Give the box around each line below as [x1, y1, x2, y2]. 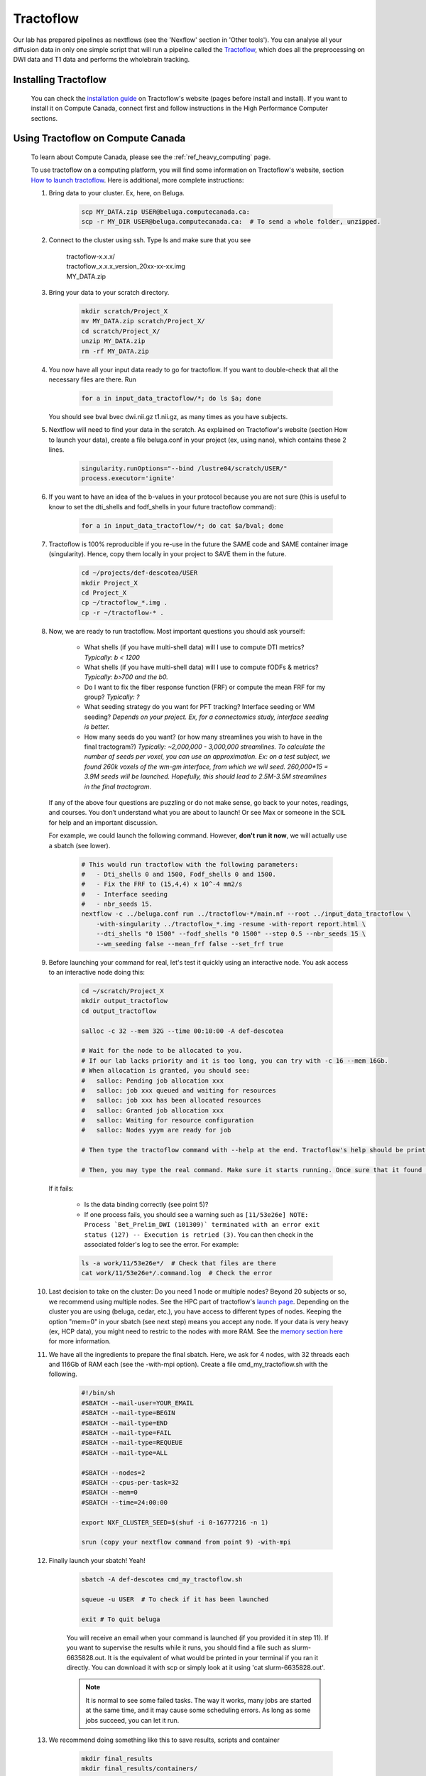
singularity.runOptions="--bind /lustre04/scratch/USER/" [81, 465, 288, 472]
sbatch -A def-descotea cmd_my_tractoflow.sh [81, 1576, 243, 1583]
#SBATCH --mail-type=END [81, 1419, 168, 1427]
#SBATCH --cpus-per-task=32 [81, 1478, 179, 1486]
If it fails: [48, 1184, 74, 1193]
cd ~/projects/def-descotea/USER [81, 569, 198, 577]
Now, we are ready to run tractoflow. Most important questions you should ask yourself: [48, 627, 305, 635]
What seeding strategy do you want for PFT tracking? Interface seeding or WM [84, 703, 315, 711]
